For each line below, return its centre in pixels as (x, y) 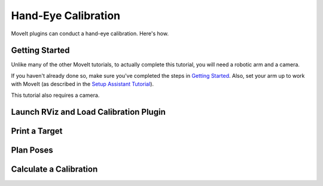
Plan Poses (32, 150)
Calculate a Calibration (54, 170)
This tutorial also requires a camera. (55, 95)
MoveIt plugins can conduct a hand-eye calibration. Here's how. (90, 33)
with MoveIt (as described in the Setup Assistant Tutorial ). (83, 84)
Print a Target (37, 131)
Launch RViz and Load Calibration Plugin (88, 112)
